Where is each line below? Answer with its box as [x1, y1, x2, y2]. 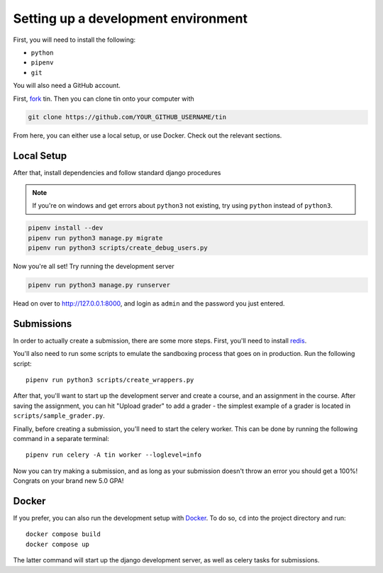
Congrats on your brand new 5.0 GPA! [13, 477, 124, 485]
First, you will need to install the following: [13, 35, 136, 44]
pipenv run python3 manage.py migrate [28, 234, 163, 242]
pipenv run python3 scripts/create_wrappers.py [26, 376, 194, 384]
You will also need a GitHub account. [13, 82, 121, 90]
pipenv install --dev [28, 224, 104, 232]
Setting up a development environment [13, 11, 248, 26]
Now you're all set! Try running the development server [13, 262, 174, 270]
